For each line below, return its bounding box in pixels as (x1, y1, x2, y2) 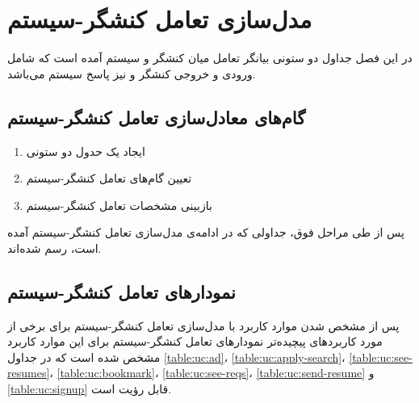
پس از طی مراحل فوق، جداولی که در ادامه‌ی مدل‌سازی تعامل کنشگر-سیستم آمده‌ (7, 224, 404, 241)
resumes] (7, 364, 50, 381)
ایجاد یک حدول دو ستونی (26, 142, 145, 159)
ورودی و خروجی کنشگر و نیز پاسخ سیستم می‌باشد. (7, 65, 256, 82)
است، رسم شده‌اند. (7, 239, 102, 256)
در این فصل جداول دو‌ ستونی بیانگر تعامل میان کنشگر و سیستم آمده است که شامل (7, 49, 413, 66)
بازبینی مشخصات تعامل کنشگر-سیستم (26, 196, 212, 213)
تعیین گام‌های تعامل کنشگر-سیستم (26, 170, 192, 187)
